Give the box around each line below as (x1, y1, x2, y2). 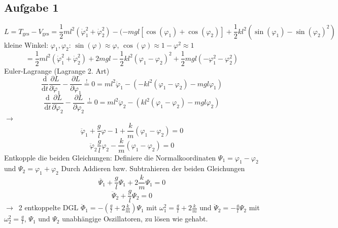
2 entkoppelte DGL (18, 202, 79, 213)
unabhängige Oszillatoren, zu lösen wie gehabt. (62, 213, 208, 224)
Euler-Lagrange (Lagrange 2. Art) (4, 65, 110, 76)
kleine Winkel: (4, 39, 49, 50)
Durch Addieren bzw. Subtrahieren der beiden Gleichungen (61, 163, 245, 174)
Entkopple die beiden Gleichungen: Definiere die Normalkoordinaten (4, 152, 216, 162)
